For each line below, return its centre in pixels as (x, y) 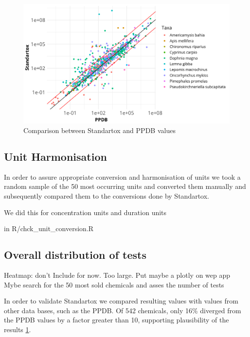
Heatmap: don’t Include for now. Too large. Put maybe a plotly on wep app (117, 275)
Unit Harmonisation (55, 156)
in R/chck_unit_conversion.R (49, 228)
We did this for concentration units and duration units (85, 212)
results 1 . (18, 329)
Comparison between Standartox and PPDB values (99, 130)
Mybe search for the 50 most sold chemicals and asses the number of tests (114, 284)
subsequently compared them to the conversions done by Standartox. (107, 195)
